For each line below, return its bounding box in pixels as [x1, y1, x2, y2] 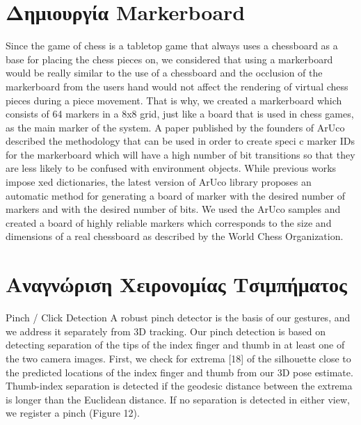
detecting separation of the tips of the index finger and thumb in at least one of [6, 337, 345, 352]
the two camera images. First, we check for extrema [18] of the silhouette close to [6, 351, 351, 365]
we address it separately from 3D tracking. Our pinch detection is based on [6, 323, 326, 338]
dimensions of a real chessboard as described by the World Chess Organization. [6, 229, 344, 243]
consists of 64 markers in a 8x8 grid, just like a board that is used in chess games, [6, 106, 354, 121]
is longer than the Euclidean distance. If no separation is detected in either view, [6, 392, 350, 406]
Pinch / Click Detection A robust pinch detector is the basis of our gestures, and [6, 310, 351, 325]
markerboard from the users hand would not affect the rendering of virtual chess [6, 79, 348, 93]
